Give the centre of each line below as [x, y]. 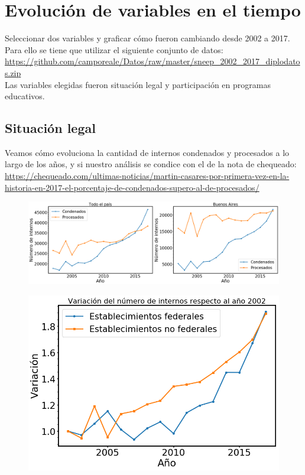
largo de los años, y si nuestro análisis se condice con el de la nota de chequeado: [151, 164]
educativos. [25, 96]
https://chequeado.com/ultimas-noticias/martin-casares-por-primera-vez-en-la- [147, 176]
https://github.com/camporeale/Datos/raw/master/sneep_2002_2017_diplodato [152, 61]
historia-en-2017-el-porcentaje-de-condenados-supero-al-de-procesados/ [132, 187]
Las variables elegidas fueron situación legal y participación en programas [138, 84]
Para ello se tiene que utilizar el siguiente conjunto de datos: [114, 49]
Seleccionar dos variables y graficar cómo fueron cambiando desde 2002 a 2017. [147, 38]
